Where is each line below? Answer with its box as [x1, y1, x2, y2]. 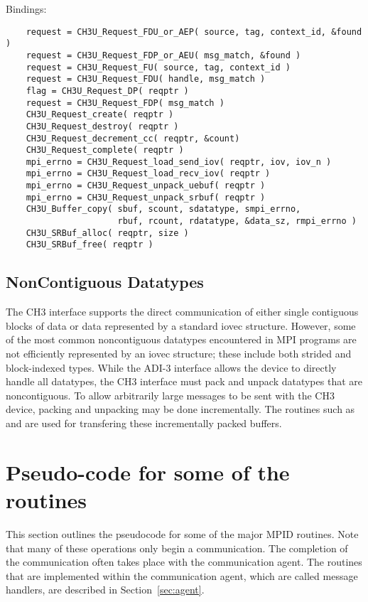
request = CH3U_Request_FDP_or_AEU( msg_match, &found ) [26, 50, 301, 60]
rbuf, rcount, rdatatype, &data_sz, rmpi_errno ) [117, 216, 357, 227]
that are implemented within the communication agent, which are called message [6, 568, 358, 583]
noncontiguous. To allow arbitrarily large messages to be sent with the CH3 [6, 387, 335, 402]
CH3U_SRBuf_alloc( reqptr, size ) [26, 227, 189, 238]
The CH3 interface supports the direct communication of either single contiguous [6, 304, 359, 319]
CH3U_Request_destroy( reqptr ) [26, 121, 179, 131]
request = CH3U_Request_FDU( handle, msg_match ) [26, 74, 266, 85]
